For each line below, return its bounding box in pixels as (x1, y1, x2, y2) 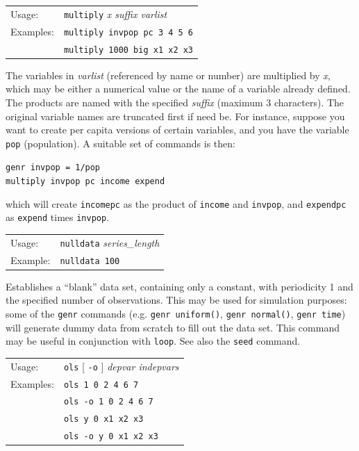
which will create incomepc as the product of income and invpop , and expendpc (6, 196, 347, 211)
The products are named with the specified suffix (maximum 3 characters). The (6, 95, 344, 109)
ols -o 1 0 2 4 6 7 (63, 397, 153, 407)
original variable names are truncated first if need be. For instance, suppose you (6, 108, 345, 123)
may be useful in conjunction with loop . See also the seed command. (6, 334, 301, 348)
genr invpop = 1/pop (6, 163, 101, 173)
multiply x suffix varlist (63, 6, 167, 21)
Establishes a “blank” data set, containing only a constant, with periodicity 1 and (6, 279, 353, 293)
